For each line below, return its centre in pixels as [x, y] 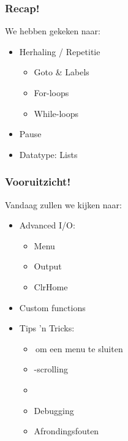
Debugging [54, 410]
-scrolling [51, 369]
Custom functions [52, 307]
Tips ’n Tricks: [47, 328]
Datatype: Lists [48, 154]
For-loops [51, 92]
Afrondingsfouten [66, 431]
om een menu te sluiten [79, 348]
